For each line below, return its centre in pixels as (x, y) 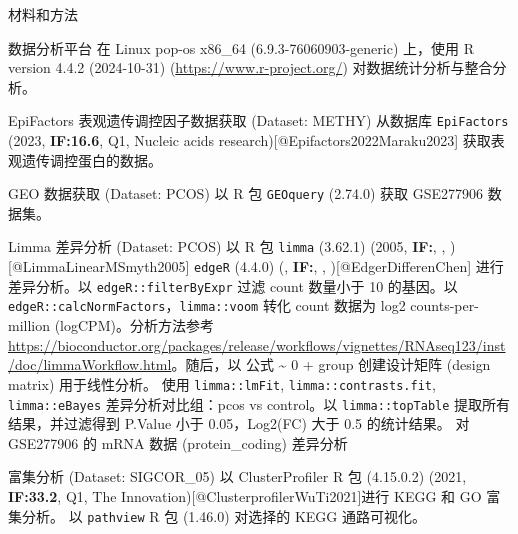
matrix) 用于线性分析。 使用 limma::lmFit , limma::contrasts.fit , (222, 383)
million (29, 325)
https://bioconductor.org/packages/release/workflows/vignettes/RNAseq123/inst (257, 344)
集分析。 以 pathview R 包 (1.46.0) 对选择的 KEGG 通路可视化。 (217, 515)
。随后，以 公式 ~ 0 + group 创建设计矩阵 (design (331, 364)
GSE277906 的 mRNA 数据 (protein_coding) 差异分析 (178, 442)
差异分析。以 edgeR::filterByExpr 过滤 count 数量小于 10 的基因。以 (233, 285)
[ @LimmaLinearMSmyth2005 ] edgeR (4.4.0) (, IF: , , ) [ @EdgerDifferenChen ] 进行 (256, 266)
